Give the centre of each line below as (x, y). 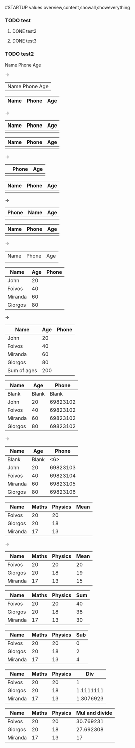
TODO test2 (20, 54)
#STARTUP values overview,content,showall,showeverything (68, 7)
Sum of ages (22, 370)
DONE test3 (24, 41)
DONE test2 (24, 31)
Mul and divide (94, 713)
